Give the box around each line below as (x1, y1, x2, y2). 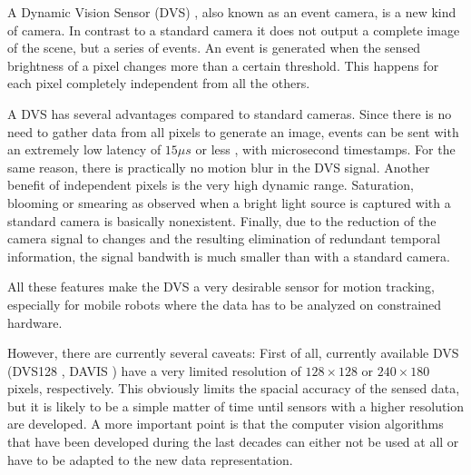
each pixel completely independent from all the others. (7, 74, 310, 93)
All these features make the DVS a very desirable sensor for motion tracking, (7, 277, 435, 296)
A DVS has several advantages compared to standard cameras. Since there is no (7, 104, 452, 123)
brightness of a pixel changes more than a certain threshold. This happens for (7, 55, 439, 74)
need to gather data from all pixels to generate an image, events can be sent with (7, 122, 459, 141)
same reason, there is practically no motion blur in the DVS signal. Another (7, 157, 430, 176)
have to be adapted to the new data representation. (7, 450, 293, 469)
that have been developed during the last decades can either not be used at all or (7, 432, 459, 451)
